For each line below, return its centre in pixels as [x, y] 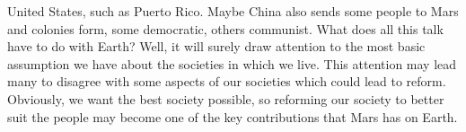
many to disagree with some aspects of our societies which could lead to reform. [227, 81]
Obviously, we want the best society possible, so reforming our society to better [226, 98]
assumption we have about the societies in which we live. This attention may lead [232, 63]
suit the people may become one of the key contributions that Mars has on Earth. [233, 116]
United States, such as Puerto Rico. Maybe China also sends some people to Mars [233, 11]
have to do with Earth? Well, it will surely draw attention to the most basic [216, 46]
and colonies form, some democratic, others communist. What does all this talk [225, 28]
